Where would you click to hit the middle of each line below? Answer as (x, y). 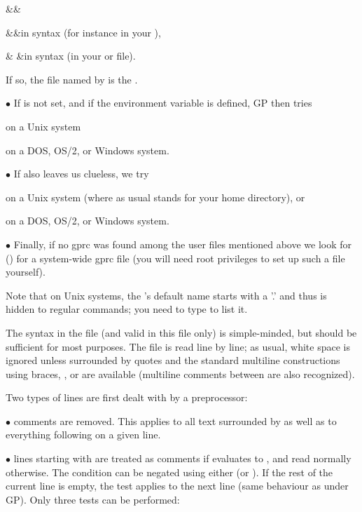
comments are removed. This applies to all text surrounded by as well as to (175, 420)
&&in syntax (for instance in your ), (83, 32)
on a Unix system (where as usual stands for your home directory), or (155, 197)
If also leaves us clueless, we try (81, 174)
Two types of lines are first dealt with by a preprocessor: (127, 397)
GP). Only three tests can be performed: (93, 499)
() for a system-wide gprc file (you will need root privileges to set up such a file (175, 258)
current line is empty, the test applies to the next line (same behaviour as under (177, 486)
